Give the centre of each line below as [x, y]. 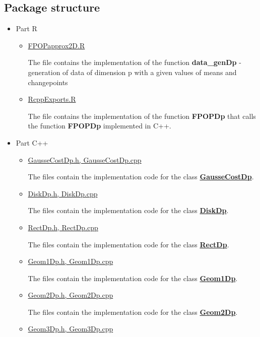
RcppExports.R [52, 99]
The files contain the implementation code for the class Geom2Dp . [133, 312]
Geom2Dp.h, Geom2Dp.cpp [71, 295]
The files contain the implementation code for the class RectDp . [128, 244]
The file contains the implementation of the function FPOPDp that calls [142, 116]
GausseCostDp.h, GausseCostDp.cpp [85, 159]
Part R [26, 28]
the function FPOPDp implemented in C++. [100, 126]
